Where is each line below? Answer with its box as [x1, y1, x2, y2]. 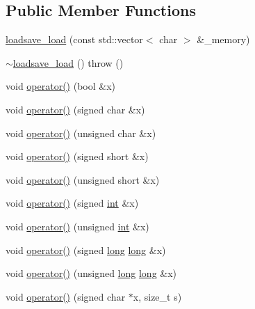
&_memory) [197, 32, 250, 47]
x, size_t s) [133, 289, 182, 303]
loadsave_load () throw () [13, 55, 124, 70]
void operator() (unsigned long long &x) [6, 266, 177, 280]
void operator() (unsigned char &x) [6, 125, 156, 140]
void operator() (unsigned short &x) [6, 172, 160, 187]
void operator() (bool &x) [6, 79, 116, 93]
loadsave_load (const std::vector [6, 32, 143, 47]
